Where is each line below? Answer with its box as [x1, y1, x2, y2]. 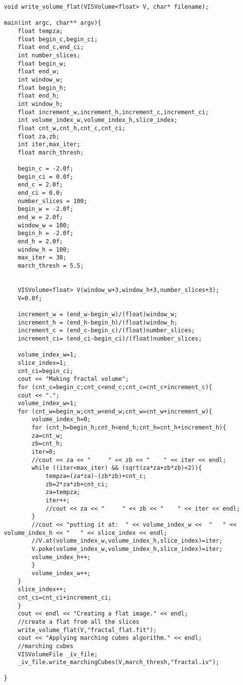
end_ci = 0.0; [17, 189, 63, 197]
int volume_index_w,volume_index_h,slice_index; [17, 117, 178, 124]
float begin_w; [17, 60, 66, 67]
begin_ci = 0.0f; [17, 173, 74, 180]
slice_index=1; [17, 359, 66, 366]
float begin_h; [17, 84, 66, 91]
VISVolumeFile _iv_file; [17, 651, 98, 658]
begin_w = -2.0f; [17, 205, 74, 213]
